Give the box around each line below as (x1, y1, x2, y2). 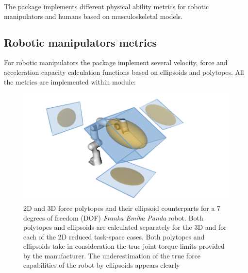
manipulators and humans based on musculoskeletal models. (4, 11, 183, 21)
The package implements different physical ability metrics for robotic (4, 1, 209, 11)
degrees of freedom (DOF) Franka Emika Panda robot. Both (23, 212, 203, 222)
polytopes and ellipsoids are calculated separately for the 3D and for (23, 222, 227, 232)
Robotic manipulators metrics (4, 34, 157, 50)
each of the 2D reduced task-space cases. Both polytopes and (23, 231, 205, 241)
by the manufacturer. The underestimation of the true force (23, 250, 201, 260)
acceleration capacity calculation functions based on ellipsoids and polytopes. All (4, 67, 244, 77)
